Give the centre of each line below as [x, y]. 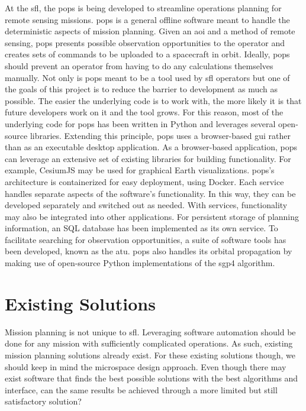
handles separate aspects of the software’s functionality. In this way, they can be [150, 193]
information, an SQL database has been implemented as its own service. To [141, 228]
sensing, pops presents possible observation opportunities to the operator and [145, 42]
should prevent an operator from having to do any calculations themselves [139, 65]
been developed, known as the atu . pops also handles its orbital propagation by [149, 251]
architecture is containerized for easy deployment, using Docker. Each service [144, 181]
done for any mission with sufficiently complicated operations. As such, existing [149, 343]
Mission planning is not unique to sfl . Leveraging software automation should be [150, 331]
